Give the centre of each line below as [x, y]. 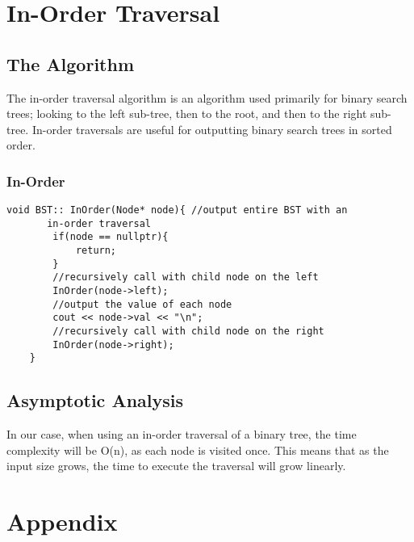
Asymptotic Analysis [95, 400]
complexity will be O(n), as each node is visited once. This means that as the [198, 450]
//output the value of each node [142, 304]
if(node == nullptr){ [111, 237]
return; [96, 251]
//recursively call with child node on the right [188, 332]
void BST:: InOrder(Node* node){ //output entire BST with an [177, 210]
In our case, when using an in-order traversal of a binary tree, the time [182, 434]
